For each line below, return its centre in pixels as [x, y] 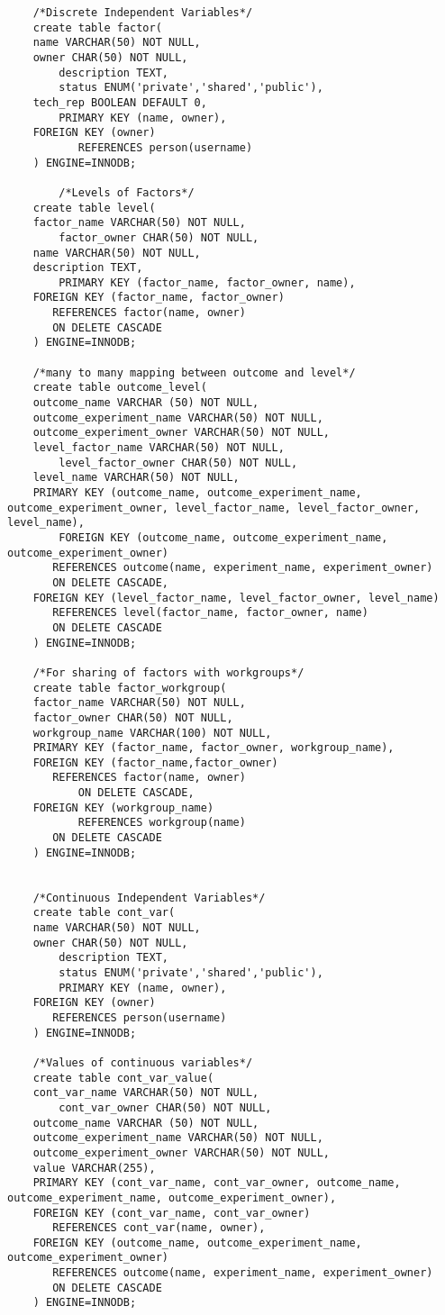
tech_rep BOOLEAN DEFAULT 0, [120, 102]
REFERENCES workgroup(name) [162, 823]
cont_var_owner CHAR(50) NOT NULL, [165, 1107]
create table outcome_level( [120, 388]
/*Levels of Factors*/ [127, 192]
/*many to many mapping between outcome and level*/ [194, 372]
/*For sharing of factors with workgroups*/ [168, 672]
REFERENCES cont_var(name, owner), [159, 1228]
